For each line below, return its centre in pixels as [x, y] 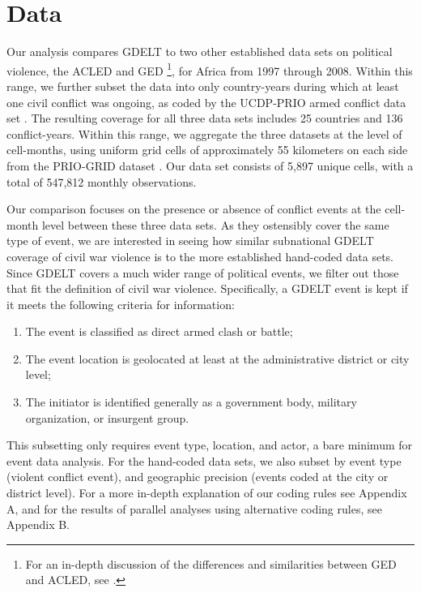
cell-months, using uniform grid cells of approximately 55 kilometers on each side [207, 150]
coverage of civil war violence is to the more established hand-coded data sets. [200, 256]
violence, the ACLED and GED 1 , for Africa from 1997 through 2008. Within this [210, 69]
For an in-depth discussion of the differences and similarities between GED [211, 563]
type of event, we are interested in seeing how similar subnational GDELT [190, 241]
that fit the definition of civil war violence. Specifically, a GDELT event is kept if [207, 288]
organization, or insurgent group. [107, 417]
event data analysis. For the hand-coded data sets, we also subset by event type [204, 460]
